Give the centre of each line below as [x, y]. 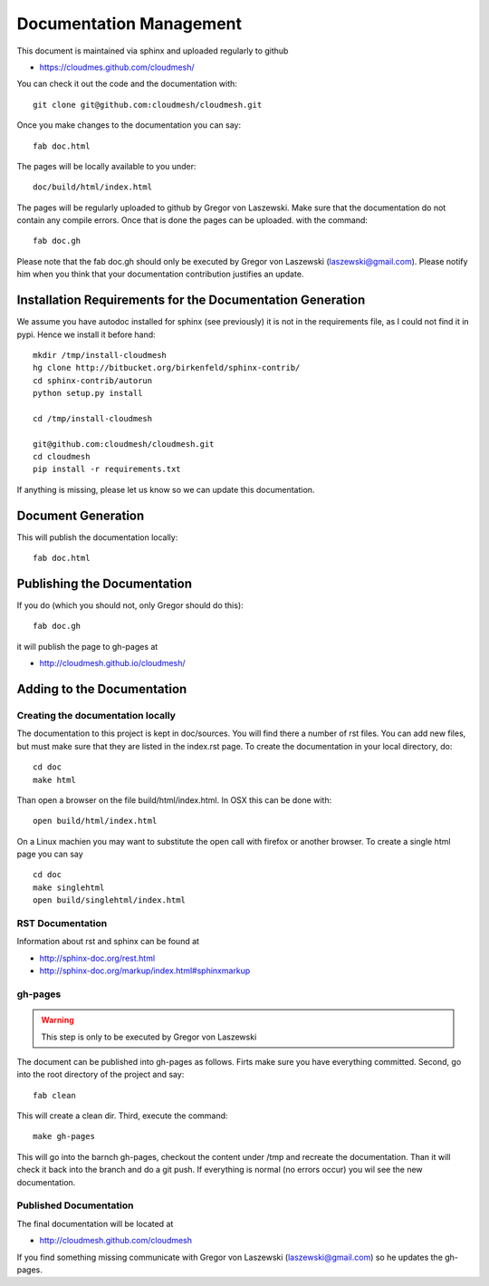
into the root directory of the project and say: [101, 1075]
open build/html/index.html [95, 821]
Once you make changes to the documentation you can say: [129, 125]
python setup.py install [88, 393]
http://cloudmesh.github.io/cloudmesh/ [112, 663]
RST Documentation [62, 923]
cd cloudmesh [62, 457]
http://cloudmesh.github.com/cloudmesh [116, 1241]
